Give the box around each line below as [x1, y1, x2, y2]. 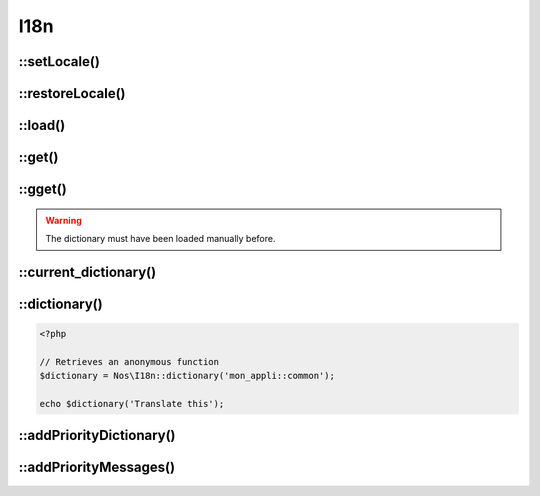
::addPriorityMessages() [18, 459, 175, 476]
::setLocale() [18, 53, 100, 70]
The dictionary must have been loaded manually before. [45, 233, 276, 245]
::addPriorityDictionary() [18, 427, 176, 444]
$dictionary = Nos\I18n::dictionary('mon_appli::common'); [39, 370, 335, 382]
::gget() [18, 181, 67, 198]
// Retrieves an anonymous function [39, 356, 220, 367]
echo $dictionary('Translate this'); [39, 398, 225, 409]
